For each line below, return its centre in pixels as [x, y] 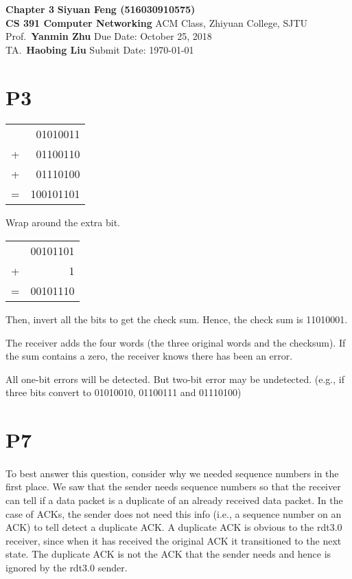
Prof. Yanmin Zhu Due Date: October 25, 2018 [109, 36]
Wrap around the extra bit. [63, 222]
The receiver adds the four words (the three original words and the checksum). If [176, 342]
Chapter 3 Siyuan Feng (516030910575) [101, 9]
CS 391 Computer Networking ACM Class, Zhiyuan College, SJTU [156, 22]
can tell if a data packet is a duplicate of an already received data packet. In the [174, 500]
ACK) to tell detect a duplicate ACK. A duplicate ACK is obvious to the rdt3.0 [174, 527]
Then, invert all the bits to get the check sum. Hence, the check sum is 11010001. [177, 319]
